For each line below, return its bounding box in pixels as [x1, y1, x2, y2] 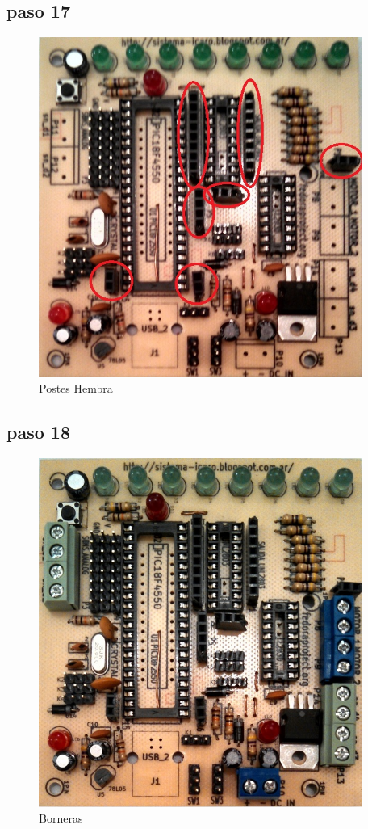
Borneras [39, 810, 83, 827]
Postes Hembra [39, 380, 113, 397]
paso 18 [6, 419, 70, 444]
